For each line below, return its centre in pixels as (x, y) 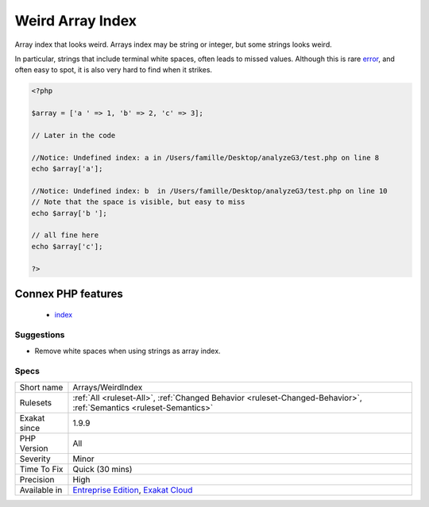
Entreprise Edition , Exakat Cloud (133, 490)
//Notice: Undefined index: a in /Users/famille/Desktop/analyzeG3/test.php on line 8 (205, 157)
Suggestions (40, 335)
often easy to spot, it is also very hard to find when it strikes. (114, 70)
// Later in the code (73, 135)
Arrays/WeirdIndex (108, 387)
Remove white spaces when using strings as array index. (128, 351)
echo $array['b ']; (69, 213)
